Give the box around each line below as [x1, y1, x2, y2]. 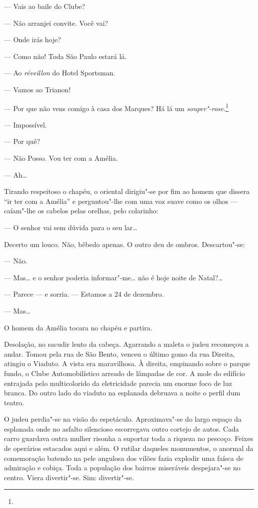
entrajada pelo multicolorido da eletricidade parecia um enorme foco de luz [4, 378, 232, 388]
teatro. [4, 397, 24, 407]
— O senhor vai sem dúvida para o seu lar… [4, 222, 137, 232]
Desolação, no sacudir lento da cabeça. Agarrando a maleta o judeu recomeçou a [4, 339, 249, 349]
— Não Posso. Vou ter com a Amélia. [4, 153, 118, 163]
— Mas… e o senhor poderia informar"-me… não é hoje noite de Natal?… [4, 272, 223, 282]
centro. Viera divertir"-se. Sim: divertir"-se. [4, 472, 134, 482]
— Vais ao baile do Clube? [4, 1, 85, 11]
